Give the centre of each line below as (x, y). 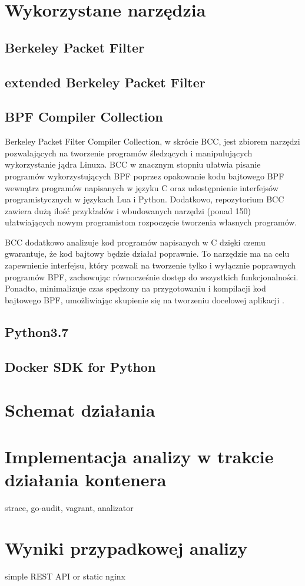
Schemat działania (80, 410)
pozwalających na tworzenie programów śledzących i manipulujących (129, 153)
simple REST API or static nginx (65, 576)
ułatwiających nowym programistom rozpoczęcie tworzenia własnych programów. (151, 222)
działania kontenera (86, 479)
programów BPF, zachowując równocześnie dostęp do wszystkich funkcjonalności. (152, 276)
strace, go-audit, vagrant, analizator (69, 507)
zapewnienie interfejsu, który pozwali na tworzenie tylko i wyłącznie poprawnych (150, 265)
